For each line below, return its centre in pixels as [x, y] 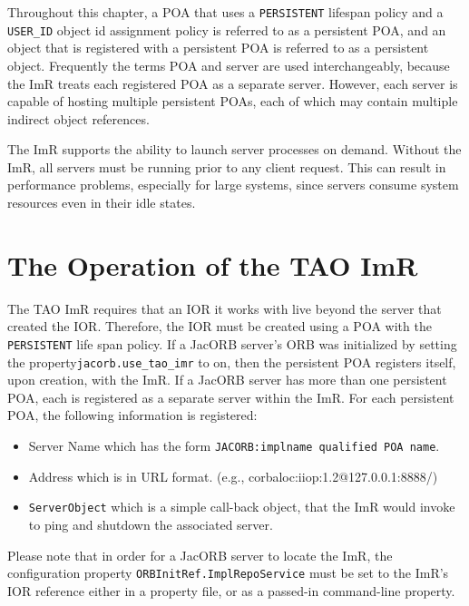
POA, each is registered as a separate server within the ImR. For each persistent [231, 397]
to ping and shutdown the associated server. [151, 524]
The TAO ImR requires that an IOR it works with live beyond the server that [225, 308]
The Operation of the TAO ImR [213, 264]
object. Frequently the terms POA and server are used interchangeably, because [229, 65]
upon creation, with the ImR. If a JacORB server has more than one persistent [227, 380]
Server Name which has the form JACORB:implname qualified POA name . [234, 446]
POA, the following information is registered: [132, 415]
